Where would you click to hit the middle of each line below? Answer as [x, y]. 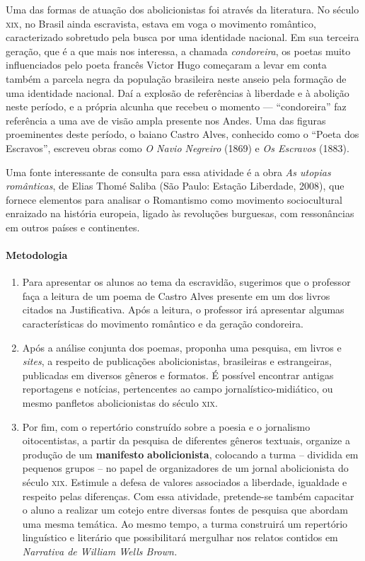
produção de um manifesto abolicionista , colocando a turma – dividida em [190, 454]
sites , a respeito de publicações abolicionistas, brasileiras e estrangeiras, [177, 361]
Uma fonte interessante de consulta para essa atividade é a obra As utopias [168, 172]
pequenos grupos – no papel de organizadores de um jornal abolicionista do [185, 468]
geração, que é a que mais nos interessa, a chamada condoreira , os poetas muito [178, 51]
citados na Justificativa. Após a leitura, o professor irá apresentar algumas [183, 310]
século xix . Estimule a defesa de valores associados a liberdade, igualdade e [185, 482]
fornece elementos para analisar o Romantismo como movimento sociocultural [174, 199]
